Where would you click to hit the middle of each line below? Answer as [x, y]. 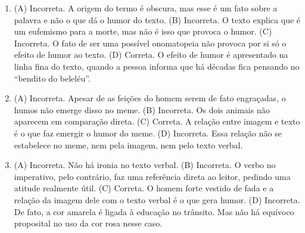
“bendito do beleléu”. [52, 78]
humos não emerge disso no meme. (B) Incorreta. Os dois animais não [142, 109]
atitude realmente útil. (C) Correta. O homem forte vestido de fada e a [144, 188]
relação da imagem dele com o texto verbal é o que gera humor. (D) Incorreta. [157, 199]
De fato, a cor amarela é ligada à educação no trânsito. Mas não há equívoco [154, 211]
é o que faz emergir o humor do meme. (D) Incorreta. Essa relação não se [148, 133]
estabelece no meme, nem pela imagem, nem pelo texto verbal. [128, 145]
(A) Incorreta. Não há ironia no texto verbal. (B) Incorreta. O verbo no [145, 165]
